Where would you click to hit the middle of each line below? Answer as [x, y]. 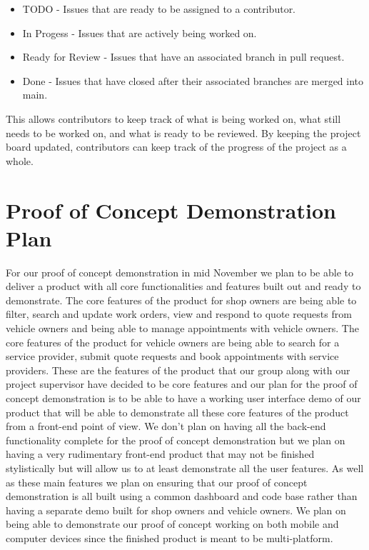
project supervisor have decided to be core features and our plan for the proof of [182, 384]
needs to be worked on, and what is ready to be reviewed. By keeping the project [183, 132]
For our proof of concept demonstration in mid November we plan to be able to [180, 272]
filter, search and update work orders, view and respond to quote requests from [179, 314]
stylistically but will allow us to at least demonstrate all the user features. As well [185, 467]
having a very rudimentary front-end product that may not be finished [160, 454]
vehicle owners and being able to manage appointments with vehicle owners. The [182, 328]
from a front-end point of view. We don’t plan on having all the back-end [166, 426]
